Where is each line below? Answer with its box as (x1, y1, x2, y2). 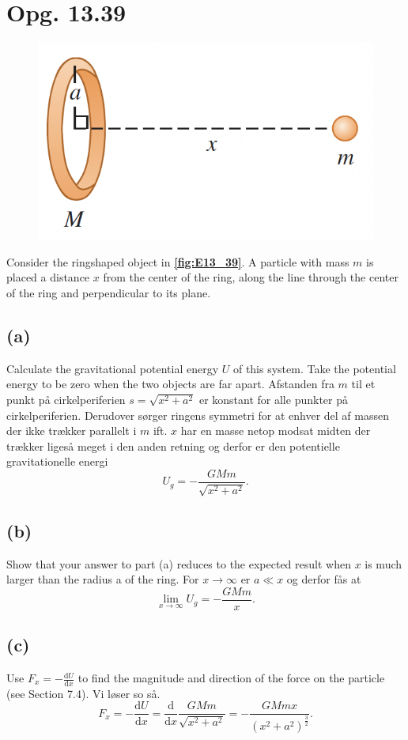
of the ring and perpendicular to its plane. (6, 284, 211, 300)
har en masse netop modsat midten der (180, 422, 371, 439)
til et (351, 376, 376, 392)
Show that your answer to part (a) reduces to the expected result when (6, 555, 351, 572)
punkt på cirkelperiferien (6, 391, 126, 407)
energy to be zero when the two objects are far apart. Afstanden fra (6, 376, 334, 392)
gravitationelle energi (6, 453, 108, 470)
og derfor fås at (286, 571, 361, 587)
